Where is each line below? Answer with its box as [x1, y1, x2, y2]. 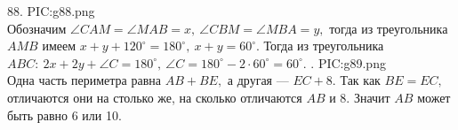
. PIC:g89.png [310, 53, 386, 72]
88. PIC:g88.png [7, 2, 95, 19]
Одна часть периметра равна [7, 71, 162, 89]
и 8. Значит [329, 88, 390, 106]
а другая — [227, 71, 289, 89]
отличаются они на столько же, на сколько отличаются [7, 88, 302, 106]
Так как [340, 71, 381, 89]
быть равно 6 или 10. [7, 105, 122, 124]
